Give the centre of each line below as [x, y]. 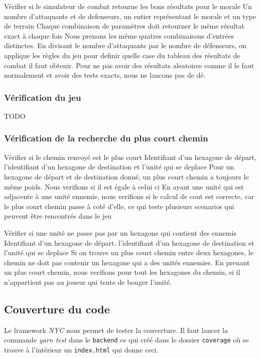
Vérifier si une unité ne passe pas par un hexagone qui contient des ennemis [120, 232]
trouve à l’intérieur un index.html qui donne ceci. [81, 349]
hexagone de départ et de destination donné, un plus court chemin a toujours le [126, 176]
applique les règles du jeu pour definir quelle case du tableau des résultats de [122, 55]
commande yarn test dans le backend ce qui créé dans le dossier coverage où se [126, 340]
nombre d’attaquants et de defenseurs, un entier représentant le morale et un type [130, 16]
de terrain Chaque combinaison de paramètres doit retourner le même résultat [124, 26]
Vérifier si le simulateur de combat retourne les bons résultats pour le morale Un [128, 6]
